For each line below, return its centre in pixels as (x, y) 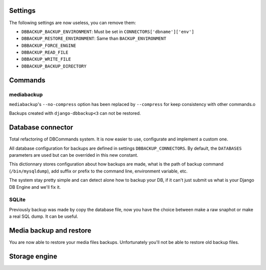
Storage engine (33, 256)
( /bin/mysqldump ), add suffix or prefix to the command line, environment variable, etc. (99, 171)
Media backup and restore (50, 231)
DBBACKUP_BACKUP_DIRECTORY (54, 66)
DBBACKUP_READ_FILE (45, 52)
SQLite (17, 200)
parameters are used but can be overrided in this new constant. (74, 155)
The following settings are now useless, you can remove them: (73, 23)
